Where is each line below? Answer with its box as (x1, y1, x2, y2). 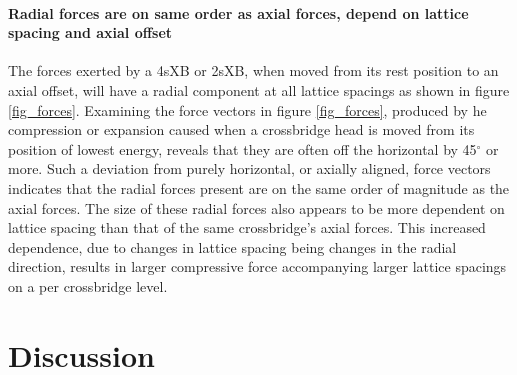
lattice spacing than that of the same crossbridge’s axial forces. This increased (8, 217, 486, 238)
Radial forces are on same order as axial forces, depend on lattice (8, 2, 469, 23)
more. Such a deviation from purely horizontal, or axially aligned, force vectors (8, 158, 491, 179)
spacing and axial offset (8, 22, 173, 43)
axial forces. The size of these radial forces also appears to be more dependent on (8, 197, 505, 218)
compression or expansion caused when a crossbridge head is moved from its (8, 119, 475, 140)
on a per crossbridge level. (8, 275, 168, 296)
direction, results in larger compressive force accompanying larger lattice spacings (8, 256, 507, 277)
